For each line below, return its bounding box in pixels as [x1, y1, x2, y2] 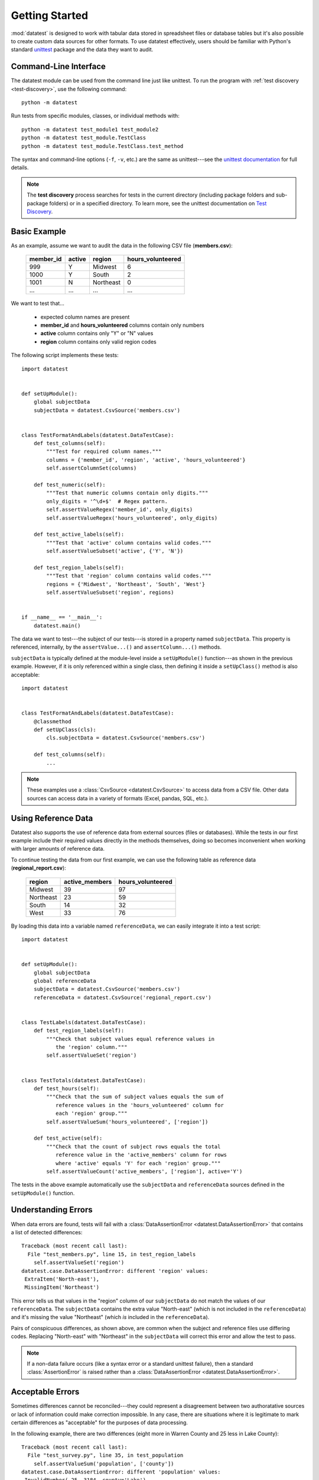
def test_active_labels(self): [33, 531, 125, 538]
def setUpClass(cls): [33, 726, 97, 733]
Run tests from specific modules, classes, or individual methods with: [11, 112, 180, 120]
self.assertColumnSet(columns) [46, 465, 137, 472]
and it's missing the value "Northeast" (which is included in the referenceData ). [11, 1314, 210, 1321]
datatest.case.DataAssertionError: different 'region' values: [21, 1267, 209, 1274]
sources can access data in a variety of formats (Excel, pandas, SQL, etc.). [27, 794, 209, 802]
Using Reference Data [11, 813, 93, 823]
